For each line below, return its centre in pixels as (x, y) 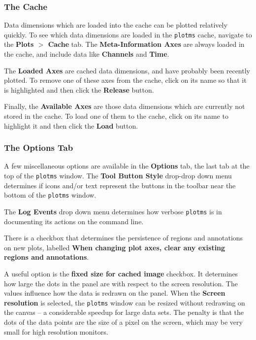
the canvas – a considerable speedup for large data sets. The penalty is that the (124, 312)
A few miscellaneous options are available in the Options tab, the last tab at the (127, 166)
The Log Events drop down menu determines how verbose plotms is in (113, 211)
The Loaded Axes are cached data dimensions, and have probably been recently (127, 70)
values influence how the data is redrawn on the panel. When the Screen (115, 293)
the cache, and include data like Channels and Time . (87, 54)
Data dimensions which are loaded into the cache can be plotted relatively (116, 25)
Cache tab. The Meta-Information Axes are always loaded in (146, 44)
